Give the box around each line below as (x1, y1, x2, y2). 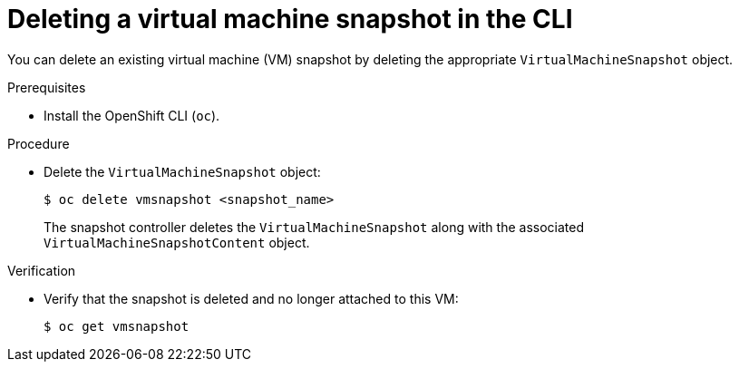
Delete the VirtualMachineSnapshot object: (44, 163, 321, 180)
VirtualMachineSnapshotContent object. (44, 234, 310, 250)
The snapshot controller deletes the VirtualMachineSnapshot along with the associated (44, 218, 584, 235)
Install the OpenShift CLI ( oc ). (44, 107, 220, 123)
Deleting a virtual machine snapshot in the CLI (7, 4, 573, 34)
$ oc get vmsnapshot (44, 318, 190, 334)
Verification (7, 262, 76, 278)
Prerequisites (7, 79, 86, 95)
